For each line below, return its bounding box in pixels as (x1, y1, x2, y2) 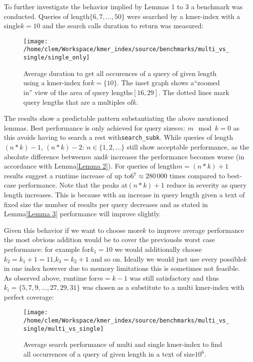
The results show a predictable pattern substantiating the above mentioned (4, 113, 229, 123)
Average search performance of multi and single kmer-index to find (23, 339, 222, 349)
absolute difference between (4, 151, 86, 161)
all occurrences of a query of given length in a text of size (23, 349, 195, 359)
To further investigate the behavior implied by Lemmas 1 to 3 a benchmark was (4, 1, 243, 11)
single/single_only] (23, 54, 90, 61)
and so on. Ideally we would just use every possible (91, 253, 243, 264)
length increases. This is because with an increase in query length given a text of (4, 189, 245, 199)
